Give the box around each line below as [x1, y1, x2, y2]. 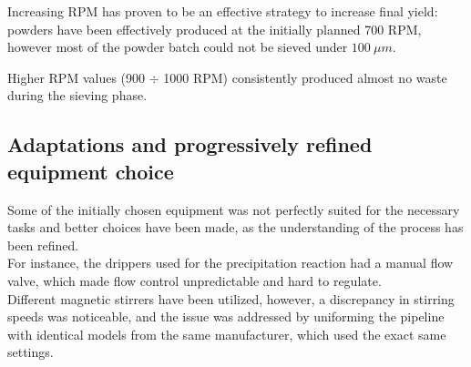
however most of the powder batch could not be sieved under [7, 37, 348, 56]
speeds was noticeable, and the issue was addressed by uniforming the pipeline [7, 307, 445, 326]
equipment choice [7, 157, 174, 185]
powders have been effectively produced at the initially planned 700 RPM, [7, 19, 422, 38]
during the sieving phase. [7, 86, 148, 105]
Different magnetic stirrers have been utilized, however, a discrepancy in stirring [7, 289, 455, 308]
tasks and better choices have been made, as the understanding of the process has [7, 218, 464, 237]
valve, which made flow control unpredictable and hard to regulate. [7, 270, 382, 290]
